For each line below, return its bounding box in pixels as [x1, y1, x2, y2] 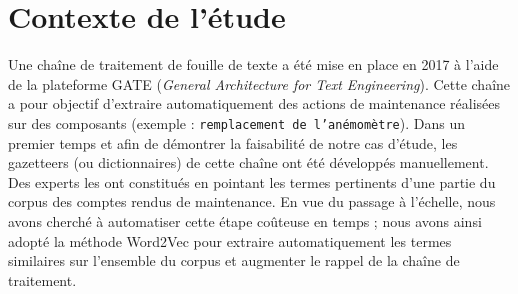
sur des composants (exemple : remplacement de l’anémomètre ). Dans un [8, 112, 465, 133]
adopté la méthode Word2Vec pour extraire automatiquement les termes [8, 230, 452, 251]
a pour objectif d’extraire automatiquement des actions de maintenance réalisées [8, 93, 500, 114]
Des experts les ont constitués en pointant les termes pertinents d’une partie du [8, 171, 496, 192]
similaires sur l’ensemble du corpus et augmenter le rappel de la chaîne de [8, 250, 460, 271]
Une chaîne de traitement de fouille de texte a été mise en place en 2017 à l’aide [8, 54, 499, 75]
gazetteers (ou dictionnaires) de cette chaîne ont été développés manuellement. [8, 152, 489, 173]
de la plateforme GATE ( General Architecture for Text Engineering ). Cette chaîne [8, 73, 511, 94]
